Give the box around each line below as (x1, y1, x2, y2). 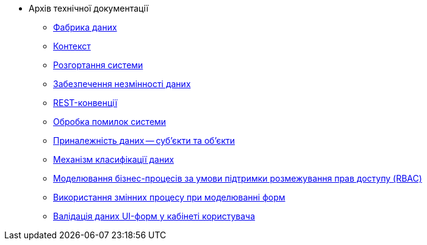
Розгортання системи (53, 60, 143, 70)
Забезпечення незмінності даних (53, 79, 191, 89)
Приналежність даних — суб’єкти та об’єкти (53, 135, 235, 146)
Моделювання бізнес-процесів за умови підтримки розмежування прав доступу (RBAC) (53, 173, 422, 183)
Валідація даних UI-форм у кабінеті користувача (53, 211, 256, 221)
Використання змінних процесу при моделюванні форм (53, 192, 285, 202)
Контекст (53, 41, 91, 51)
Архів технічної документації (29, 3, 149, 13)
